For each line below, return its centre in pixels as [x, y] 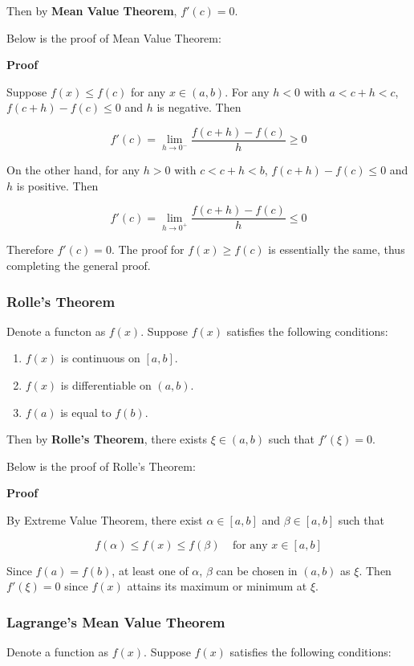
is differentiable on [106, 385]
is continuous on [100, 358]
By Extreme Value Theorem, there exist [105, 520]
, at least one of [150, 570]
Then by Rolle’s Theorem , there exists [107, 439]
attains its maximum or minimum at [217, 586]
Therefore [30, 249]
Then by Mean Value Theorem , [92, 10]
